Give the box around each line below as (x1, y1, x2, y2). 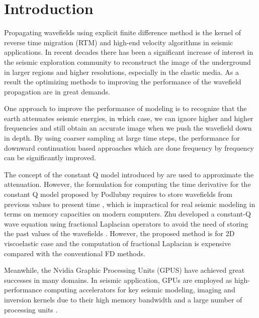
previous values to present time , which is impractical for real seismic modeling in (4, 198, 255, 209)
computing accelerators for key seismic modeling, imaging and (44, 284, 235, 295)
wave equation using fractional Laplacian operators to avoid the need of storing (4, 218, 248, 229)
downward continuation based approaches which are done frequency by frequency (4, 142, 254, 153)
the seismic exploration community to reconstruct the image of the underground (4, 56, 251, 67)
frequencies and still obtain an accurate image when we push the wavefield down (4, 123, 252, 133)
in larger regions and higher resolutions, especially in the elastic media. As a (4, 66, 239, 77)
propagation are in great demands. (4, 86, 110, 96)
